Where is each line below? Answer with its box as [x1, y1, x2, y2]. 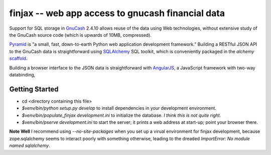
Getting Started [9, 85, 59, 93]
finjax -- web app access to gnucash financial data [9, 8, 225, 19]
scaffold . [9, 55, 28, 61]
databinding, [9, 71, 36, 77]
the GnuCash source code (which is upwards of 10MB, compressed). [9, 32, 152, 38]
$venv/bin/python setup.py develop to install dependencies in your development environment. [22, 105, 217, 111]
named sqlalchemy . [9, 142, 50, 148]
